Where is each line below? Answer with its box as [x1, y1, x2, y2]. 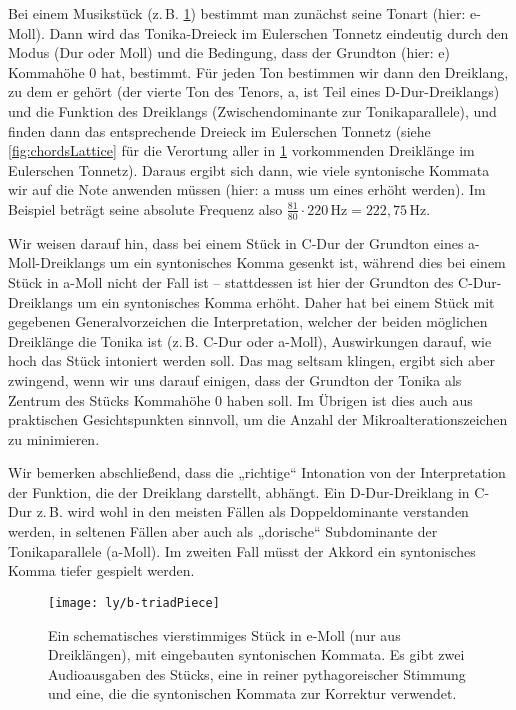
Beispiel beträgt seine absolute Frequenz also [8, 198, 283, 219]
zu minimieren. [8, 428, 100, 449]
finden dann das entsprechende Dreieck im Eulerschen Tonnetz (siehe [8, 120, 431, 141]
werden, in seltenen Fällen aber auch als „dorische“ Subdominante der [8, 521, 438, 542]
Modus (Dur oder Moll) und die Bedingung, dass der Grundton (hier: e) [8, 42, 450, 63]
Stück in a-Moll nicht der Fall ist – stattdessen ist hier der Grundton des [8, 271, 454, 292]
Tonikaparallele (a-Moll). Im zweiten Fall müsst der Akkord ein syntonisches [8, 540, 476, 561]
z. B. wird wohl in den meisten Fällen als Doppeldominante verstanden [36, 501, 469, 522]
